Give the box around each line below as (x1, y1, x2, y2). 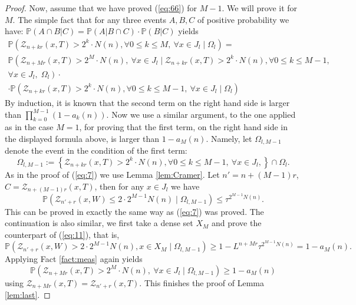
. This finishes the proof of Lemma (139, 276, 264, 289)
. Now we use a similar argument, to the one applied (106, 108, 296, 120)
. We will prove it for (222, 2, 298, 14)
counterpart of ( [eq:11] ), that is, (5, 228, 120, 240)
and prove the (211, 217, 262, 229)
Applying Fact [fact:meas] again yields (5, 253, 143, 265)
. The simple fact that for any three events (12, 13, 166, 25)
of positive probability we (197, 13, 289, 25)
